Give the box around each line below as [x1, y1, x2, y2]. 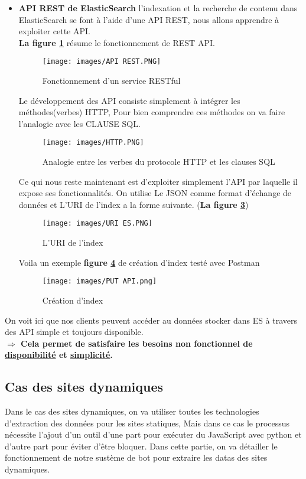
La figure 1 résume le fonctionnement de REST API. [18, 36, 215, 48]
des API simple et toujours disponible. [5, 325, 144, 338]
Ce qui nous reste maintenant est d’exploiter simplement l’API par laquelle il [18, 175, 298, 187]
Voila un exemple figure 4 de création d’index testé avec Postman [18, 256, 260, 268]
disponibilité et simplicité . [5, 348, 113, 361]
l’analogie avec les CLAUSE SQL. [18, 117, 141, 129]
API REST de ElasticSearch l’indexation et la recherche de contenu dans [18, 2, 298, 14]
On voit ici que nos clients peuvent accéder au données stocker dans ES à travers [5, 314, 298, 326]
